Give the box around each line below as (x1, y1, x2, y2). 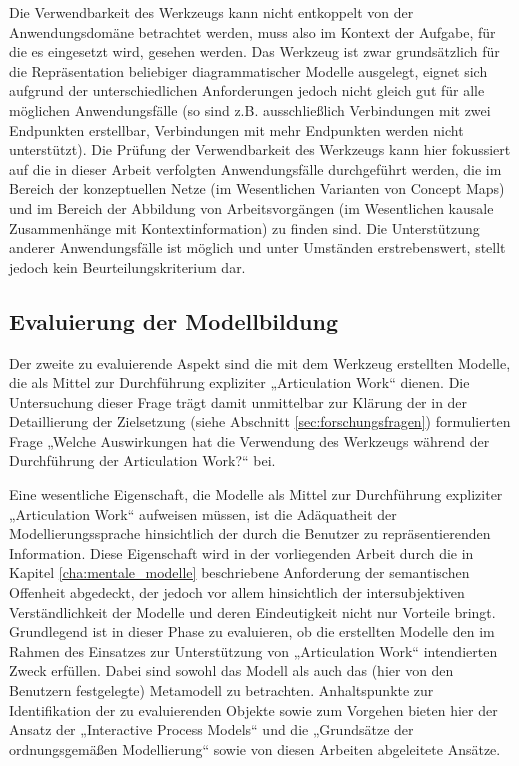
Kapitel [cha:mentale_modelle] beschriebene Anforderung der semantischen (9, 562, 470, 583)
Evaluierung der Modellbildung (9, 305, 339, 336)
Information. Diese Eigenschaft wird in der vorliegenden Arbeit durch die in (9, 542, 474, 563)
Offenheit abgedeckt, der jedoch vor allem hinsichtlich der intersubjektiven (9, 582, 465, 603)
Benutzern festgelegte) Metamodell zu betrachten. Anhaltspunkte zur (9, 680, 434, 701)
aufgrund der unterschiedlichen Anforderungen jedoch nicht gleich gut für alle (9, 80, 485, 101)
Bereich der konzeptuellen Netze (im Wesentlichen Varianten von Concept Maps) (9, 178, 505, 199)
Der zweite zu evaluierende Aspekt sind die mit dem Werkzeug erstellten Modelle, (9, 352, 511, 373)
